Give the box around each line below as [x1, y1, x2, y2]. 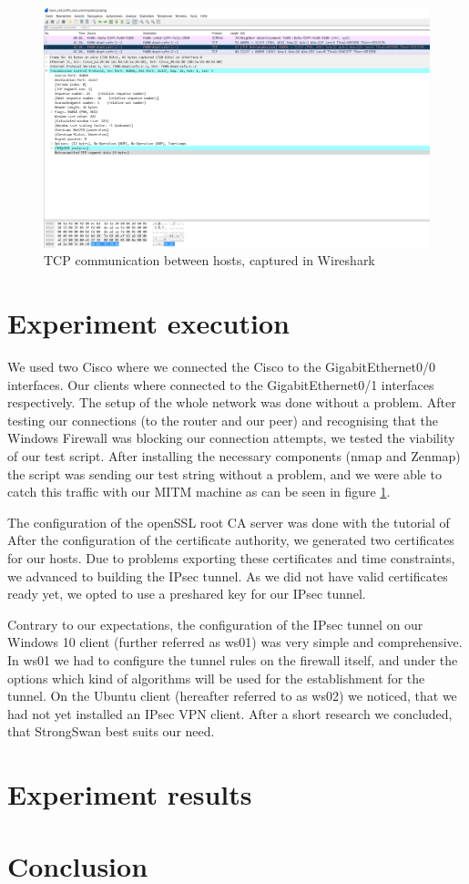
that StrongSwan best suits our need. [7, 722, 215, 741]
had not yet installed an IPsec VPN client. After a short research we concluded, [7, 704, 453, 723]
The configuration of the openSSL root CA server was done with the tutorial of [7, 512, 450, 531]
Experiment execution [7, 304, 290, 342]
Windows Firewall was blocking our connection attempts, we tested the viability [7, 428, 455, 447]
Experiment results [7, 776, 252, 813]
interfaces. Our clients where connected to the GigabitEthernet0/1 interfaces [7, 375, 434, 394]
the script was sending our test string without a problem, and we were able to [7, 464, 442, 483]
